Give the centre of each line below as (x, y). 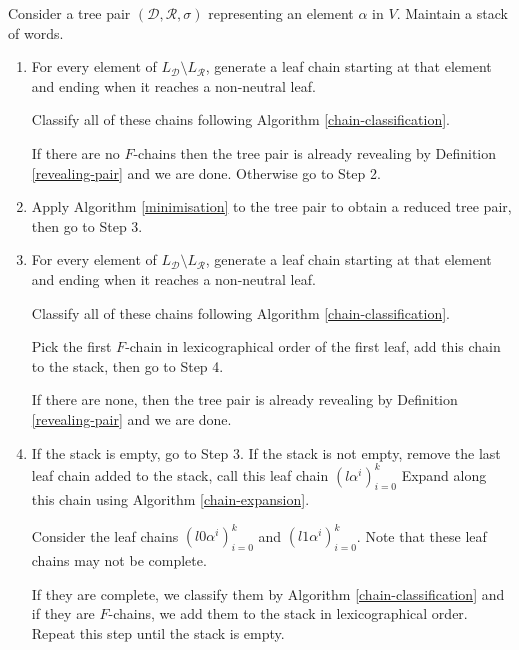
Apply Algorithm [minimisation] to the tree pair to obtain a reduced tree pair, (271, 206)
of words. (36, 32)
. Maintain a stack (452, 13)
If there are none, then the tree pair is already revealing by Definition (244, 399)
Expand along (444, 474)
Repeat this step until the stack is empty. (158, 633)
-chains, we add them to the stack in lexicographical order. (288, 613)
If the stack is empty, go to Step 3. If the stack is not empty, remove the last (266, 452)
